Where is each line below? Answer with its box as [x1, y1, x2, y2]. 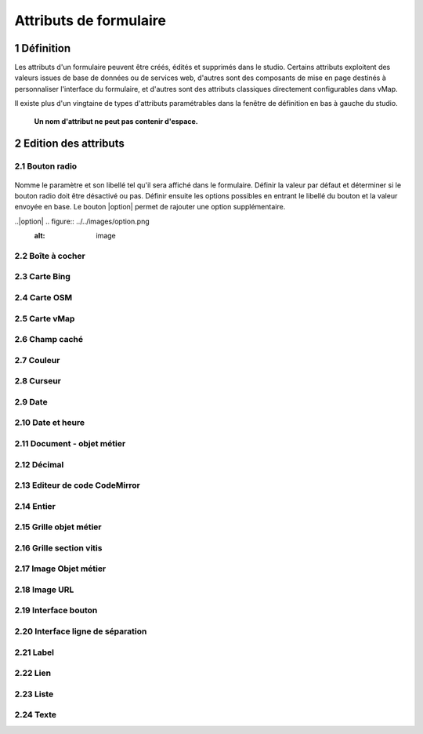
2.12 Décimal [14, 459, 64, 470]
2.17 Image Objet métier [14, 563, 107, 574]
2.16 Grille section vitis [14, 542, 103, 553]
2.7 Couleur [14, 354, 60, 365]
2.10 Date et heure [14, 417, 85, 428]
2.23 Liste [14, 689, 54, 699]
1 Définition [14, 42, 71, 55]
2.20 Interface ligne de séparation [14, 626, 147, 637]
